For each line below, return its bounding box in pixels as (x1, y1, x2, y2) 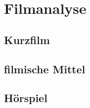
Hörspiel (4, 90, 48, 106)
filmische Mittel (4, 61, 86, 76)
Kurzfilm (4, 32, 50, 47)
